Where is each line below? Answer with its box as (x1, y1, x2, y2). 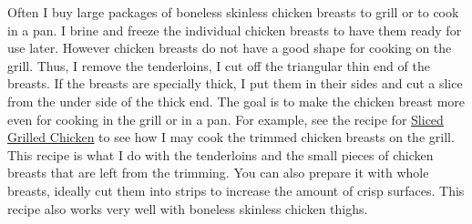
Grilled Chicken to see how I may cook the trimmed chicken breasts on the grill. (7, 127, 455, 147)
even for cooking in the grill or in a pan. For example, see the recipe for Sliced (7, 109, 444, 128)
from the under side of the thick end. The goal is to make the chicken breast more (7, 91, 465, 110)
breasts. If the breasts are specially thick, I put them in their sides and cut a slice (7, 74, 463, 93)
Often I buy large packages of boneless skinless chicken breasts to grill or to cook (7, 3, 459, 21)
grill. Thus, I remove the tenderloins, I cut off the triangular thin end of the (7, 56, 430, 75)
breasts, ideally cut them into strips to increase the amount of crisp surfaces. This (7, 180, 465, 199)
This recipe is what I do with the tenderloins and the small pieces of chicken (7, 145, 434, 164)
